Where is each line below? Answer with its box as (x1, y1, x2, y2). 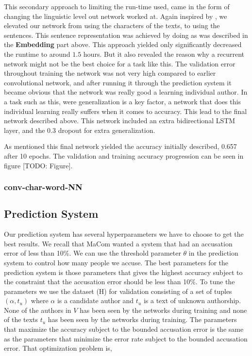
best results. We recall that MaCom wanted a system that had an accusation (4, 238, 233, 248)
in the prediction (188, 248, 238, 258)
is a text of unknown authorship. (143, 295, 241, 306)
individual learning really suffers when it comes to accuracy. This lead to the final (4, 106, 247, 116)
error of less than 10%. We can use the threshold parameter (4, 248, 181, 258)
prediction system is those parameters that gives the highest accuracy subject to (4, 267, 243, 277)
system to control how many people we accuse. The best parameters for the (4, 257, 229, 267)
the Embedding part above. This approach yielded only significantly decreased (4, 39, 242, 49)
